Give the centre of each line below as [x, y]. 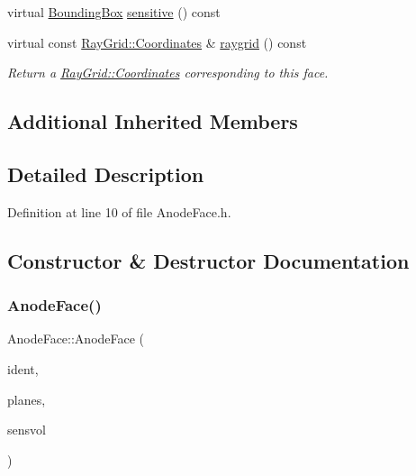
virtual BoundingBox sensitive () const [114, 12]
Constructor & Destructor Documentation [208, 260]
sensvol [27, 430]
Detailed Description [106, 174]
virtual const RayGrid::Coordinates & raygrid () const [157, 42]
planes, [27, 399]
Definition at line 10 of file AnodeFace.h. [119, 211]
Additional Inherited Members [153, 121]
